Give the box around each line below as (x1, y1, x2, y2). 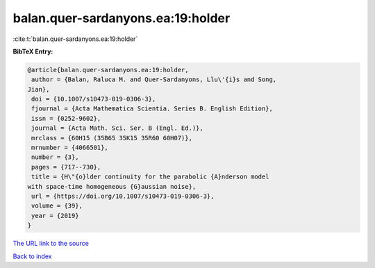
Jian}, (27, 85, 50, 93)
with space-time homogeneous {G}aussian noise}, (27, 183, 197, 190)
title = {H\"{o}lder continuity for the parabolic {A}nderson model (31, 173, 269, 181)
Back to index (12, 252, 52, 260)
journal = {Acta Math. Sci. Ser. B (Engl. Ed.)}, (31, 124, 204, 132)
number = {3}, (31, 153, 79, 161)
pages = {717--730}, (31, 163, 101, 171)
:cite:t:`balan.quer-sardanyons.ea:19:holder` (12, 35, 138, 43)
